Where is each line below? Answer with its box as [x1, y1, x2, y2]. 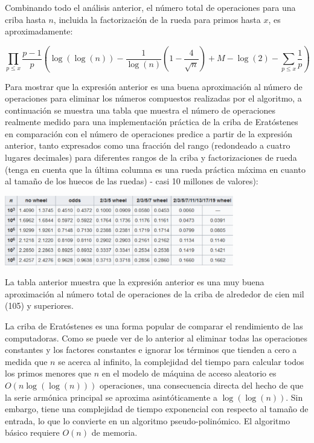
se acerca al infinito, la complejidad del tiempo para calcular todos [58, 355, 304, 367]
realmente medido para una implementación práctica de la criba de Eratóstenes [5, 115, 298, 128]
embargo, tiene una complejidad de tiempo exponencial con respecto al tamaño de [5, 403, 309, 415]
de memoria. [91, 426, 138, 439]
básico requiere [5, 426, 60, 439]
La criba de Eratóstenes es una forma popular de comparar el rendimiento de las [5, 320, 303, 332]
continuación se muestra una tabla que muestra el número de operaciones [5, 103, 276, 116]
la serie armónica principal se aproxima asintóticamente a [5, 390, 217, 403]
